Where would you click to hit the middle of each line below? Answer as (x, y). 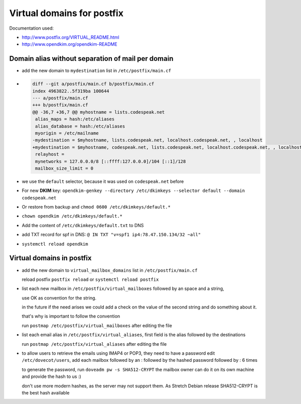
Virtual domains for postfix (66, 13)
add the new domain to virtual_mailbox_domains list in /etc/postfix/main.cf (110, 270)
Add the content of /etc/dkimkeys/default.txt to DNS (83, 225)
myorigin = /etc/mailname (67, 133)
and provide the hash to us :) (51, 376)
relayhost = (50, 154)
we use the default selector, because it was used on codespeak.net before (103, 181)
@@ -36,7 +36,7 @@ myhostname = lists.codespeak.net (99, 112)
